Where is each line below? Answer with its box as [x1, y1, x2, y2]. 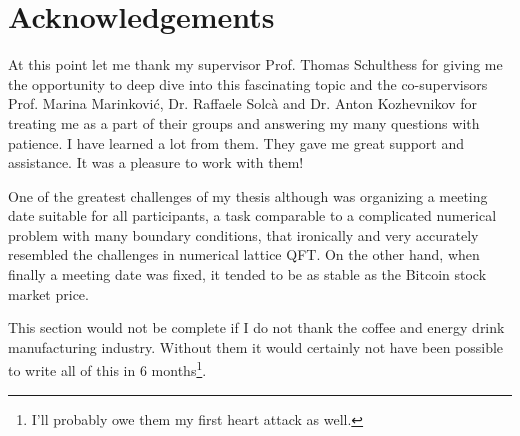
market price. [8, 283, 89, 304]
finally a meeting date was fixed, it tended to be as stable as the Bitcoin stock [8, 264, 487, 285]
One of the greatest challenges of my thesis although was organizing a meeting [8, 185, 488, 206]
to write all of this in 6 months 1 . [8, 357, 207, 381]
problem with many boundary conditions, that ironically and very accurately [8, 224, 479, 245]
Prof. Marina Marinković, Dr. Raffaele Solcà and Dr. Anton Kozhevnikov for [8, 93, 477, 114]
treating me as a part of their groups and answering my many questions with [8, 112, 480, 133]
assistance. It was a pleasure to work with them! [8, 152, 304, 173]
